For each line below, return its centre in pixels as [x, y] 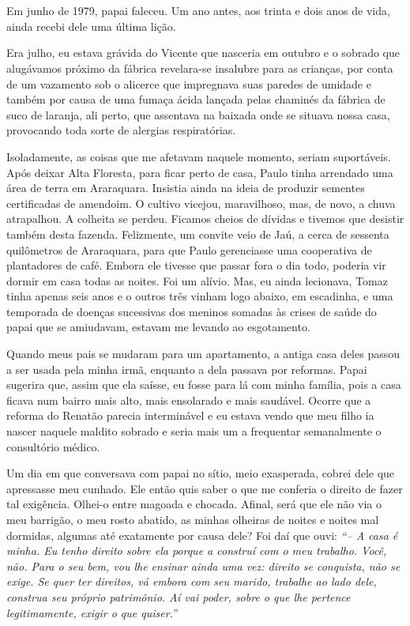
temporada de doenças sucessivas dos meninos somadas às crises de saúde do [192, 311]
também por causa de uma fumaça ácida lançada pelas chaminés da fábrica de [196, 99]
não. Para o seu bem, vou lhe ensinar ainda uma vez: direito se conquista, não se [203, 566]
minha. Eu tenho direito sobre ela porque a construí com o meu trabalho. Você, [197, 551]
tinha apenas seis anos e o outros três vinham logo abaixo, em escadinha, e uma [200, 296]
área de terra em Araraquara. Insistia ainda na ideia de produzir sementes [186, 188]
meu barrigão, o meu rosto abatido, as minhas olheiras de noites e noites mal [193, 519]
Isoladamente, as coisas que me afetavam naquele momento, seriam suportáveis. [199, 156]
